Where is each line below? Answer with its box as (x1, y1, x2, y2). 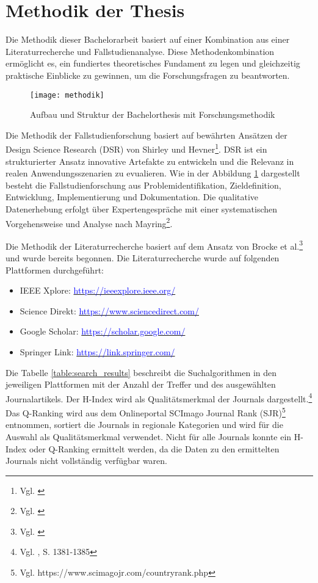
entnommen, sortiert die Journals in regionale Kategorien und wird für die (5, 418, 283, 431)
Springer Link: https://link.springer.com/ (20, 346, 175, 358)
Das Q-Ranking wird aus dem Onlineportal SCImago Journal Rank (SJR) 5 (5, 405, 286, 419)
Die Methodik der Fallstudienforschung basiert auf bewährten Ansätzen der (5, 128, 287, 141)
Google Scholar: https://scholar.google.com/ (20, 325, 186, 338)
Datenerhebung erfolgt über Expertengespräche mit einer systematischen (5, 202, 278, 215)
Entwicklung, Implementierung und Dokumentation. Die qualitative (5, 190, 259, 203)
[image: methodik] (30, 90, 104, 100)
